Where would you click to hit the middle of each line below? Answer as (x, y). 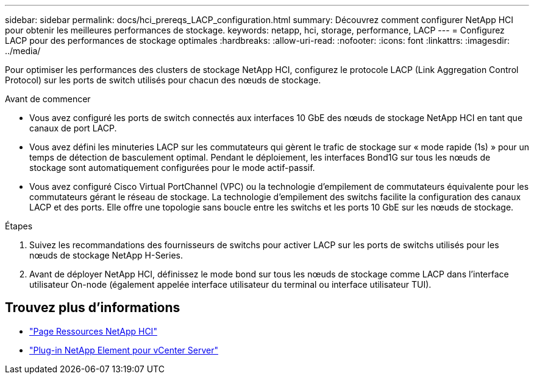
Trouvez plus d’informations (93, 308)
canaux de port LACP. (73, 128)
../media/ (23, 51)
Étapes (19, 226)
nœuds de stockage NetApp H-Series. (106, 255)
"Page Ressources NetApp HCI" (93, 331)
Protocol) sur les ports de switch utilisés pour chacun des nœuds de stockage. (163, 80)
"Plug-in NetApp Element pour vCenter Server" (124, 350)
